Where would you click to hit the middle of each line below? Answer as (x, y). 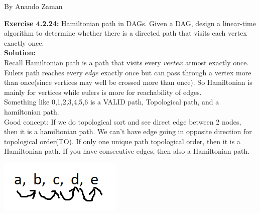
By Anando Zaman (33, 6)
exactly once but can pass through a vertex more (176, 72)
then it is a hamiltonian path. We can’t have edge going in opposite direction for (128, 131)
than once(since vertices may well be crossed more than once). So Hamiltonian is (128, 82)
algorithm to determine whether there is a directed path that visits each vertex (125, 33)
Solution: (20, 52)
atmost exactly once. (217, 62)
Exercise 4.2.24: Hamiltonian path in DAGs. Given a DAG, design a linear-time (130, 23)
